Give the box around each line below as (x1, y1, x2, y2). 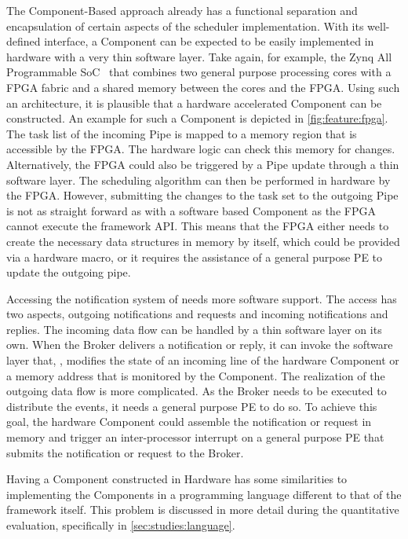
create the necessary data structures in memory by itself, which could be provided (6, 233, 400, 249)
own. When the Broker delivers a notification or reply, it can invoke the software (6, 336, 393, 353)
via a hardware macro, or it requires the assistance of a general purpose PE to (6, 248, 383, 265)
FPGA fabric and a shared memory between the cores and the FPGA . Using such (6, 79, 400, 95)
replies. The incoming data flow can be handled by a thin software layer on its (6, 321, 382, 337)
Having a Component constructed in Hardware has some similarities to (6, 471, 348, 487)
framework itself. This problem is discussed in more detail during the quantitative (6, 501, 399, 518)
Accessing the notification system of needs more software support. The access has (6, 290, 397, 306)
